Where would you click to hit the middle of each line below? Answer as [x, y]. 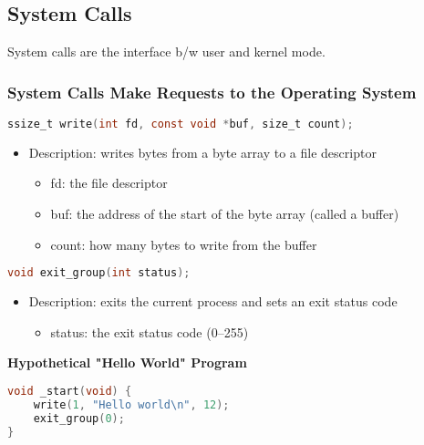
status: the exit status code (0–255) [150, 331]
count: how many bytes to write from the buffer [184, 244]
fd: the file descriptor [109, 183]
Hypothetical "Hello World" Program [127, 362]
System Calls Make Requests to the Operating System [212, 92]
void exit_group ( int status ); [99, 273]
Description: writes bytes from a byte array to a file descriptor [202, 152]
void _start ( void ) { [70, 391]
